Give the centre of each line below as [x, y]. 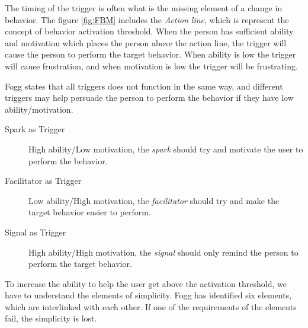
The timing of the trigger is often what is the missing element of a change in [144, 8]
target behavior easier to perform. [90, 212]
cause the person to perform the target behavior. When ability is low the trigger [150, 54]
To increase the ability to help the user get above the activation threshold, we [146, 283]
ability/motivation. [39, 109]
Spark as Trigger [35, 129]
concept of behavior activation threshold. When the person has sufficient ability [149, 31]
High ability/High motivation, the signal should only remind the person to [163, 252]
